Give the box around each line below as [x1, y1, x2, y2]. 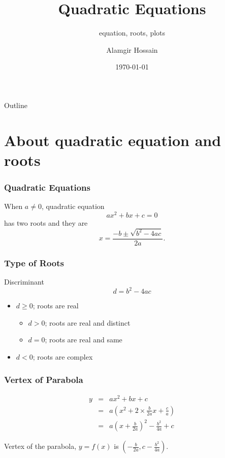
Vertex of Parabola [4, 373, 83, 385]
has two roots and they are [4, 217, 88, 228]
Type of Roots [4, 256, 64, 269]
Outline [4, 99, 27, 110]
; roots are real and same [45, 334, 122, 345]
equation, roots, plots [99, 27, 166, 38]
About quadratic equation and [4, 129, 221, 150]
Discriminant [4, 276, 44, 287]
